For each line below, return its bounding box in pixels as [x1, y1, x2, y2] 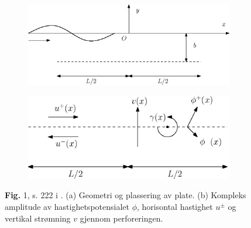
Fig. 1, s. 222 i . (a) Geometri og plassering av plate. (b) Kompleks [5, 189, 246, 201]
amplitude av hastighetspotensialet [5, 200, 129, 212]
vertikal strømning [5, 212, 71, 224]
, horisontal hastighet [137, 200, 213, 212]
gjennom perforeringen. [80, 212, 163, 224]
